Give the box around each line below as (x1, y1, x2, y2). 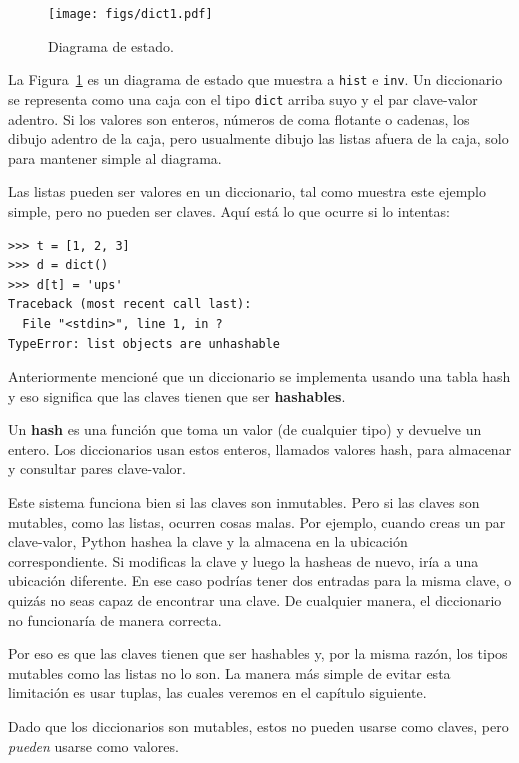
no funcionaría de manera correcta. (8, 609, 222, 630)
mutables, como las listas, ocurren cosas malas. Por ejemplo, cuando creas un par (8, 511, 506, 532)
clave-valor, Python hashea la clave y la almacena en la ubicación (8, 531, 408, 552)
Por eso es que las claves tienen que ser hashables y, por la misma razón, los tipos (8, 643, 508, 664)
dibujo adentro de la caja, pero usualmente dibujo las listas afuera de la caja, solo (8, 128, 509, 149)
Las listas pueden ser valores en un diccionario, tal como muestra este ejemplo (8, 181, 486, 202)
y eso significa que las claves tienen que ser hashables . (8, 385, 346, 406)
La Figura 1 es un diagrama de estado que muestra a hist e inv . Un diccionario (8, 69, 503, 90)
